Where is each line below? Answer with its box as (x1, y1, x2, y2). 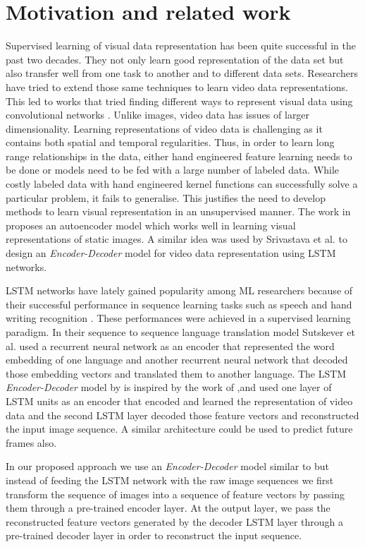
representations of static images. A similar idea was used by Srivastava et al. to (6, 232, 347, 246)
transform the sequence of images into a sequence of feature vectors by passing (6, 486, 345, 501)
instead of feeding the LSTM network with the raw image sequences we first (6, 472, 334, 487)
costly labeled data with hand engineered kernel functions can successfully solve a (6, 176, 358, 191)
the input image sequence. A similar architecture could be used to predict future (6, 421, 353, 436)
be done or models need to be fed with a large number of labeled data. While (6, 162, 340, 177)
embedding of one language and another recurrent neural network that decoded (6, 352, 348, 367)
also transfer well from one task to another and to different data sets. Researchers (6, 66, 358, 80)
